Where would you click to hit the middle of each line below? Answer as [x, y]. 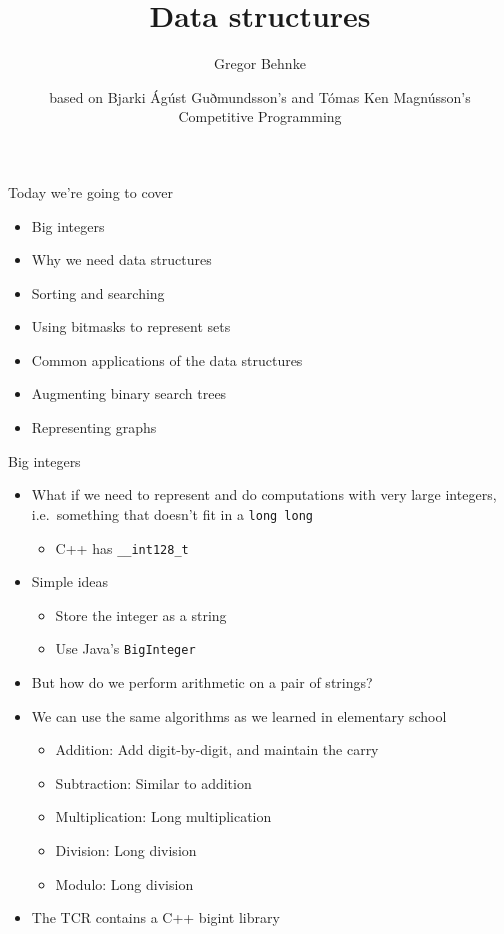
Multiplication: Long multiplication [163, 816]
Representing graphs [94, 427]
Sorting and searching [98, 292]
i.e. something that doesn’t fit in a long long [172, 513]
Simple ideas [70, 581]
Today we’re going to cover [90, 191]
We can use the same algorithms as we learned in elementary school [239, 715]
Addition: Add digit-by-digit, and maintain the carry [217, 749]
